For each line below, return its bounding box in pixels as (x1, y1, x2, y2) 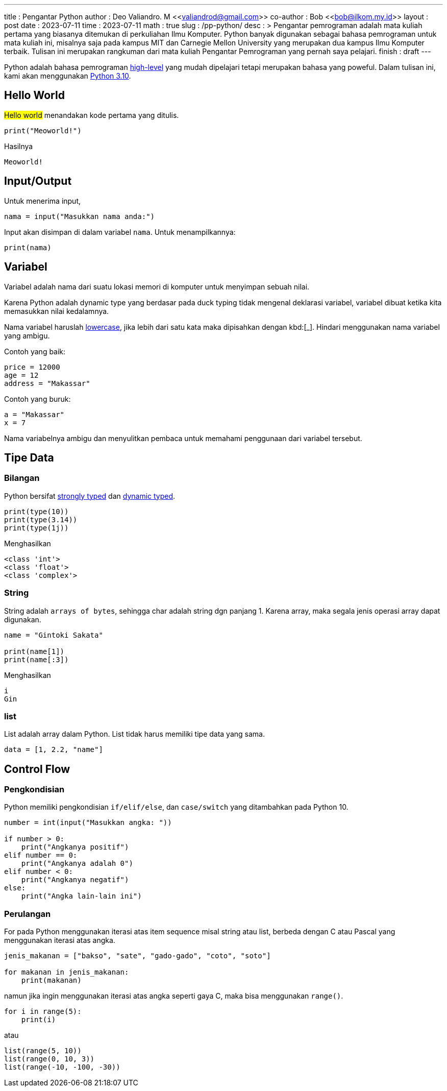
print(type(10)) (4, 507, 69, 516)
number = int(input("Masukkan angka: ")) (4, 818, 172, 827)
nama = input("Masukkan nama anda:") (4, 212, 155, 221)
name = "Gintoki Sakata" (4, 631, 103, 639)
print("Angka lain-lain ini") (21, 892, 142, 901)
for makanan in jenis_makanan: (4, 968, 129, 977)
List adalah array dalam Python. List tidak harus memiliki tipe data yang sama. (4, 730, 265, 739)
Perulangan (4, 908, 51, 919)
